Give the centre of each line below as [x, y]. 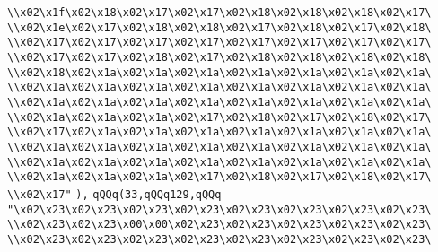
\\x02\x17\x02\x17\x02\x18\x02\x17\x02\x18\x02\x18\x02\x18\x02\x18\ [219, 57]
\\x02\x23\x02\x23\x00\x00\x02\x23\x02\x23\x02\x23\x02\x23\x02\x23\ [219, 225]
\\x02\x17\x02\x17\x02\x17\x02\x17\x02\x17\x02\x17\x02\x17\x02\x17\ [219, 43]
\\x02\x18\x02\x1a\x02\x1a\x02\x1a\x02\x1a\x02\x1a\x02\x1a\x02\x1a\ [219, 72]
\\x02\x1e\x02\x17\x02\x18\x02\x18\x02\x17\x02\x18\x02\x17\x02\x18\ [219, 27]
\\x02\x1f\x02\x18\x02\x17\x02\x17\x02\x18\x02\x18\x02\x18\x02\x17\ [219, 13]
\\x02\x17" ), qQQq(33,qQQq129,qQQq [114, 194]
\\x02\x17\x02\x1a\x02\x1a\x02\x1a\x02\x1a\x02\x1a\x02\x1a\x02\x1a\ [219, 132]
